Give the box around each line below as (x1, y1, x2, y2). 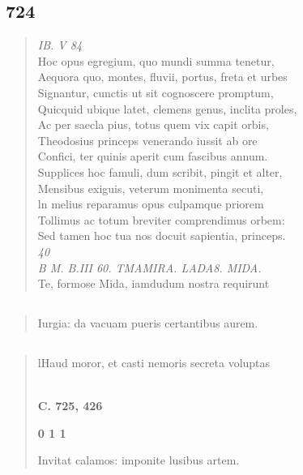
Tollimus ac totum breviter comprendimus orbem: (37, 211, 285, 228)
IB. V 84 (37, 36, 83, 53)
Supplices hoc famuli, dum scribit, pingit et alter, (37, 163, 283, 180)
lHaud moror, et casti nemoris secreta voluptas (37, 354, 271, 371)
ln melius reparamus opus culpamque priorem (37, 195, 264, 212)
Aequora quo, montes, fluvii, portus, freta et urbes (37, 68, 288, 85)
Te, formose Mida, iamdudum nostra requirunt (37, 275, 270, 292)
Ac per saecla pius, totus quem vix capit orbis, (37, 116, 269, 133)
